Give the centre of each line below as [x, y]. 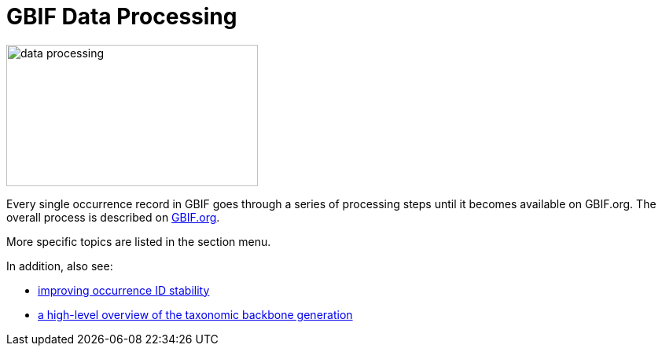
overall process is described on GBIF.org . [113, 217]
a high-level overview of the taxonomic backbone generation [195, 314]
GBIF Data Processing [122, 16]
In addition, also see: [60, 266]
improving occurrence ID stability [124, 290]
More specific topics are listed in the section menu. [139, 241]
